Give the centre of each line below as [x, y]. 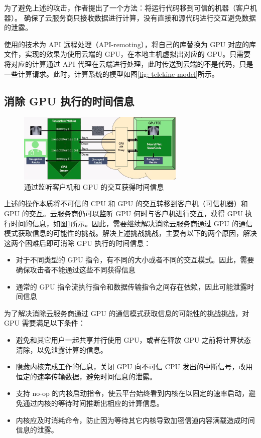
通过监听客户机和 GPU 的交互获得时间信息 [94, 186]
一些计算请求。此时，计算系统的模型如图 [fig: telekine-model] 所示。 [111, 74]
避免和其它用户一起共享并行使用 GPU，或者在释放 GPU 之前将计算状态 [133, 339]
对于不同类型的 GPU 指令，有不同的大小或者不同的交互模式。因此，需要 [135, 260]
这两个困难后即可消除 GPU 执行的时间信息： [78, 243]
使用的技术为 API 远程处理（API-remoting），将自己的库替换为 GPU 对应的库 [130, 44]
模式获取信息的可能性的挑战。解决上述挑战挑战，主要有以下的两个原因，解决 [130, 233]
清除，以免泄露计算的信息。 [61, 349]
